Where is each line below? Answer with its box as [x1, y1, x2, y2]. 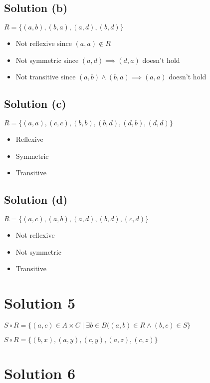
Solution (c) [4, 96, 66, 111]
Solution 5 [4, 293, 76, 313]
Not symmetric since [15, 54, 79, 65]
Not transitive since [15, 71, 76, 82]
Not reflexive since [15, 38, 72, 48]
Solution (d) [4, 192, 68, 207]
